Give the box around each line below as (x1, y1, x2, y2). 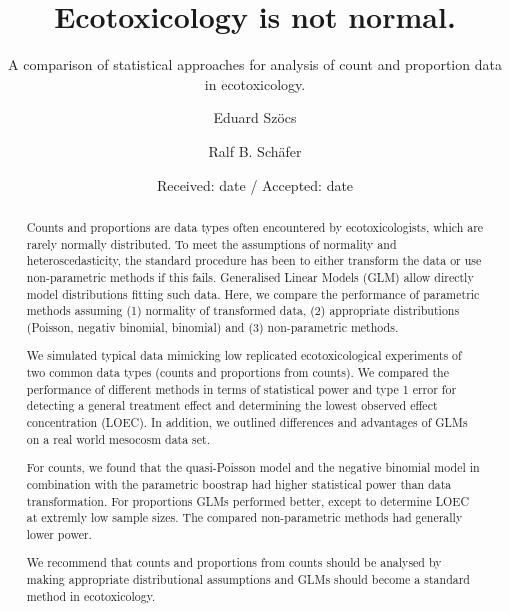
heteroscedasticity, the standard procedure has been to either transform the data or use (26, 252, 482, 269)
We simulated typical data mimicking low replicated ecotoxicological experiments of (26, 347, 462, 364)
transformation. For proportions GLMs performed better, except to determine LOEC (26, 492, 470, 509)
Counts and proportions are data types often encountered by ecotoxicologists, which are (26, 218, 484, 235)
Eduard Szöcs (213, 107, 297, 128)
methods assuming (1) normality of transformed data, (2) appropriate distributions (26, 302, 460, 319)
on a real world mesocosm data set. (26, 430, 211, 447)
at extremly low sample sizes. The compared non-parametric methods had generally (26, 509, 463, 526)
